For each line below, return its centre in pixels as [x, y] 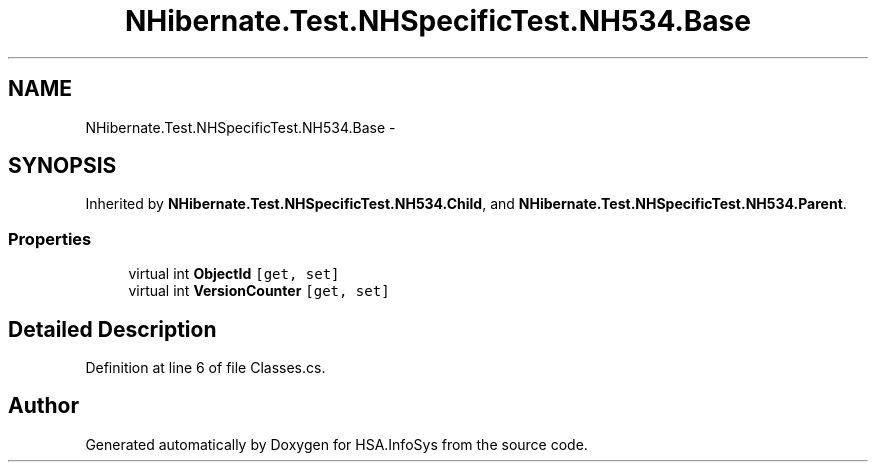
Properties [50, 238]
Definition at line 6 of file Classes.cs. [205, 368]
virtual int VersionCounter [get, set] [259, 291]
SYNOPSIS [62, 166]
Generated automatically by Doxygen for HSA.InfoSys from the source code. [336, 444]
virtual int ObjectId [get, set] [234, 274]
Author [43, 406]
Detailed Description [112, 329]
